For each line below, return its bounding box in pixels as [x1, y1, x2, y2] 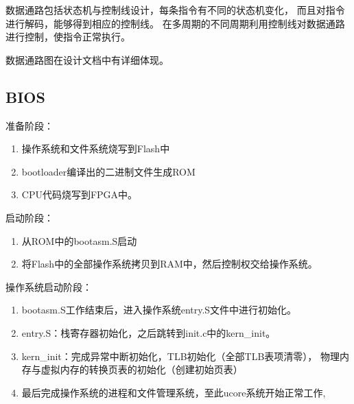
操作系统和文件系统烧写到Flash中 [21, 141, 170, 156]
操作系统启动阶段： [5, 279, 92, 294]
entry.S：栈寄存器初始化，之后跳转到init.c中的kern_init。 [21, 325, 276, 340]
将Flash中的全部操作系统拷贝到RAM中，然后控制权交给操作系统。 [21, 257, 318, 271]
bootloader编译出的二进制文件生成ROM [21, 164, 196, 178]
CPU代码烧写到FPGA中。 [21, 187, 138, 202]
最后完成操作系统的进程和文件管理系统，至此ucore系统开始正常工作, [21, 385, 326, 399]
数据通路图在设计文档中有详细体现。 [5, 52, 169, 67]
